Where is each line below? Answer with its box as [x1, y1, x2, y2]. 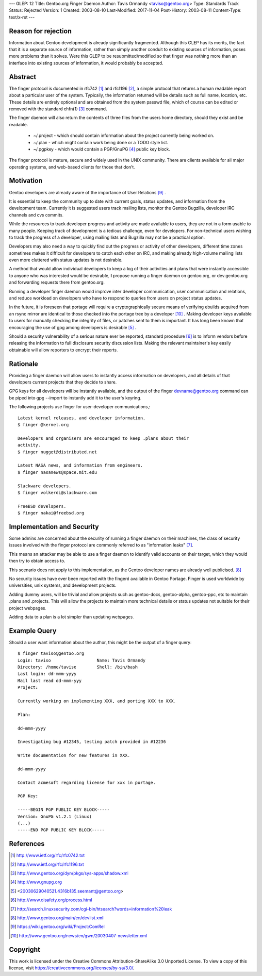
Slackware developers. [17, 483, 72, 489]
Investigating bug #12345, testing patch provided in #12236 [17, 739, 166, 744]
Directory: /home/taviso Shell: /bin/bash [17, 664, 138, 670]
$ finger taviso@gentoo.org [17, 651, 84, 656]
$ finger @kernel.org [17, 422, 69, 428]
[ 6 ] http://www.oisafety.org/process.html [10, 897, 92, 903]
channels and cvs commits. [9, 212, 64, 218]
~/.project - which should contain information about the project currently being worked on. [33, 132, 214, 138]
